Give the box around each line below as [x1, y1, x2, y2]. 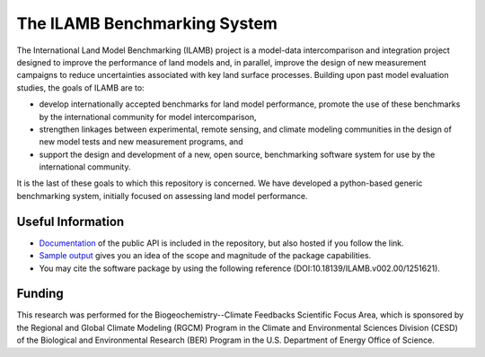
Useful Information [16, 213, 125, 229]
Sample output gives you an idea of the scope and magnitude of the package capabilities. [39, 250, 372, 261]
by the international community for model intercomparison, [39, 111, 257, 122]
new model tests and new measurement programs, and [39, 136, 243, 147]
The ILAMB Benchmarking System [16, 13, 278, 33]
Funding [16, 286, 65, 301]
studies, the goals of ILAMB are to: [16, 82, 145, 93]
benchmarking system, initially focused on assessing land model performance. [16, 190, 308, 201]
